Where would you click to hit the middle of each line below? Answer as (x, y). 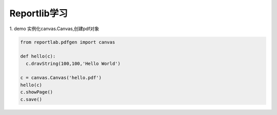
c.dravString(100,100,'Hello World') (73, 63)
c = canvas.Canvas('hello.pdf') (61, 78)
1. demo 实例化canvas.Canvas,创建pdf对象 (54, 29)
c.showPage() (37, 92)
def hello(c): (38, 56)
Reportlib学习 (38, 13)
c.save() (31, 99)
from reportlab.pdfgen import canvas (68, 42)
